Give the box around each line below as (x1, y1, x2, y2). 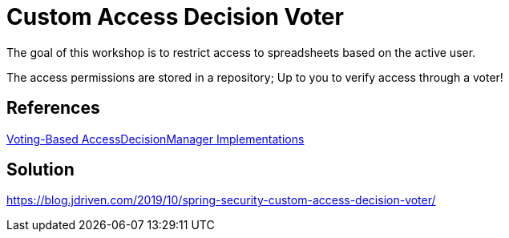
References (6, 98, 100, 119)
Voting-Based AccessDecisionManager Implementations (6, 131, 305, 146)
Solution (6, 159, 75, 180)
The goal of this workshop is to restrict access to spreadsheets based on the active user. (6, 45, 476, 59)
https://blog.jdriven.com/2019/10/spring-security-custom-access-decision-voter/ (6, 193, 436, 208)
